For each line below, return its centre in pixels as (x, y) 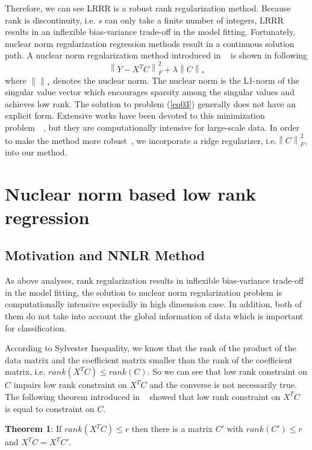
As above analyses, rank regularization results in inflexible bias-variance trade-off (154, 280)
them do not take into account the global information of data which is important (154, 315)
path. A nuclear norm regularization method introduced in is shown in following (156, 55)
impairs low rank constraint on (70, 385)
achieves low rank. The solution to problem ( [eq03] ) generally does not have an (150, 103)
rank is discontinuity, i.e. (50, 20)
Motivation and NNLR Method (105, 255)
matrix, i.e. (25, 371)
